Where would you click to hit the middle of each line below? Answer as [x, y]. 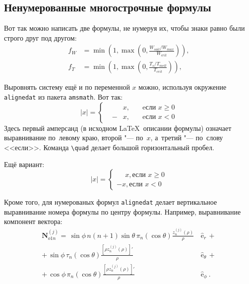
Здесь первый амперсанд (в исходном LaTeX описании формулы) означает [118, 128]
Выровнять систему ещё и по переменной [67, 87]
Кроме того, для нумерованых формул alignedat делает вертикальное [111, 202]
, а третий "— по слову [187, 138]
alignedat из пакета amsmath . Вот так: [63, 97]
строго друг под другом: [40, 37]
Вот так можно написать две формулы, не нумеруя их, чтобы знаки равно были [124, 28]
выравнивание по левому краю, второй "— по [74, 138]
